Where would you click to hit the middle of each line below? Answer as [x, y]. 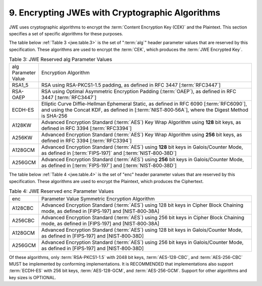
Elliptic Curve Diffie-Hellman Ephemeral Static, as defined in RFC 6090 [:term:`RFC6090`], [144, 104]
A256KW [22, 138]
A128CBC [23, 208]
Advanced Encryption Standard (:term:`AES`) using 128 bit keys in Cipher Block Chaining [142, 205]
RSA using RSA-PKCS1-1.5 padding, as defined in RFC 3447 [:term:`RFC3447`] [131, 85]
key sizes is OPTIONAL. [33, 277]
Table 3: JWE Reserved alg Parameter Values [61, 60]
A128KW [22, 125]
